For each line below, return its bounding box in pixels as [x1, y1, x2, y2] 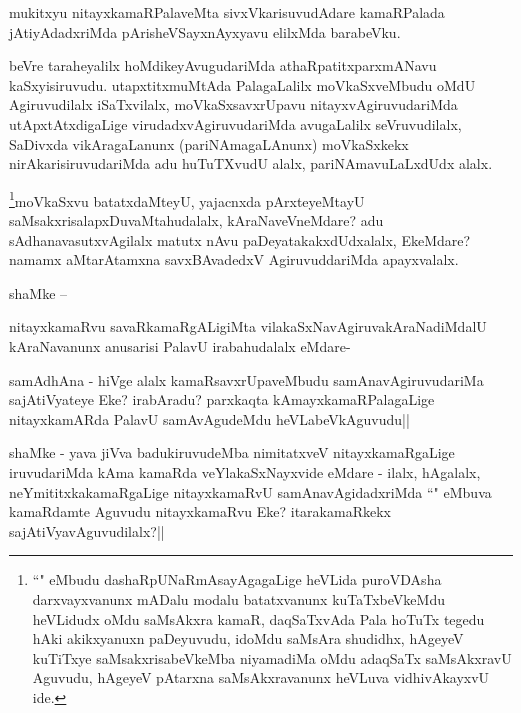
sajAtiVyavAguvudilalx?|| [9, 520, 165, 541]
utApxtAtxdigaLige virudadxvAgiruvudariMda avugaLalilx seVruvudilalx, [9, 113, 462, 134]
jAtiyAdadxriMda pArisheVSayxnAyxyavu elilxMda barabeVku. [9, 21, 401, 42]
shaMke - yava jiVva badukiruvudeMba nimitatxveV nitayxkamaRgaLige [9, 442, 455, 463]
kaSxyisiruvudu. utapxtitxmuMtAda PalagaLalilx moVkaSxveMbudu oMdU [9, 74, 476, 95]
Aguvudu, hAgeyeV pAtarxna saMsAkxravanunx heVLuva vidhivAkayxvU [32, 667, 490, 688]
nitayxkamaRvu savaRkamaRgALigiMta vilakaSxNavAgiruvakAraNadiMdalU [9, 316, 487, 337]
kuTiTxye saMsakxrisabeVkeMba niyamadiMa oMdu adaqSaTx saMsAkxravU [32, 647, 512, 668]
